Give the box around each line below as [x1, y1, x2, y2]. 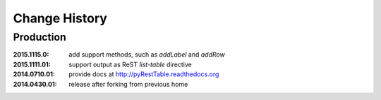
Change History [13, 10, 107, 26]
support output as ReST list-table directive [68, 60, 192, 69]
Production [13, 31, 66, 43]
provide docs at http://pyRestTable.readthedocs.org [68, 70, 219, 78]
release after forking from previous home [68, 80, 188, 88]
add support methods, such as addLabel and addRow [68, 50, 225, 59]
